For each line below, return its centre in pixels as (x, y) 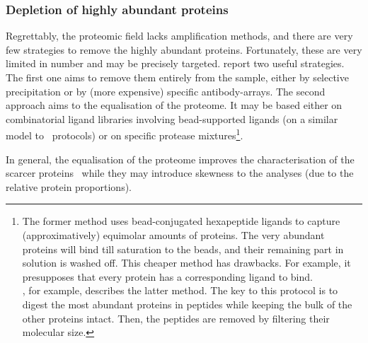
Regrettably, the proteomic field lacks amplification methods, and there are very (179, 36)
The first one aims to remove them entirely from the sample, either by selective (177, 77)
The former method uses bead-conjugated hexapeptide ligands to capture (181, 221)
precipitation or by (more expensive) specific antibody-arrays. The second (166, 91)
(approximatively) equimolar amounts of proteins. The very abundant (173, 235)
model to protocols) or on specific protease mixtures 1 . (125, 134)
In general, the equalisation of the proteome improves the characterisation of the (180, 159)
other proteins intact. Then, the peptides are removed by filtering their (176, 318)
